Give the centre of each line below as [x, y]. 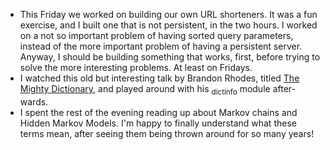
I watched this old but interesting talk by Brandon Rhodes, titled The [159, 78]
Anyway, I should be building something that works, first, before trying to [170, 57]
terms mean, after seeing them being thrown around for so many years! [167, 133]
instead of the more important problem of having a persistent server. [161, 46]
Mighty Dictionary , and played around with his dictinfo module [145, 90]
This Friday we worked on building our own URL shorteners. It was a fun [168, 14]
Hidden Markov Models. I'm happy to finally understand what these [158, 123]
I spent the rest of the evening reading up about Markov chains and [158, 112]
